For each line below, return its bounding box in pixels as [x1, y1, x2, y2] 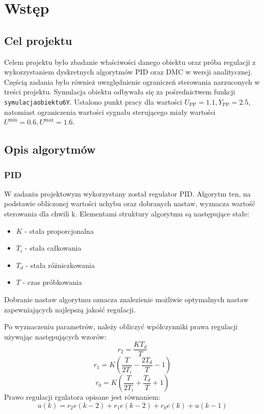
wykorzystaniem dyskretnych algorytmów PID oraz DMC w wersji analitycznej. [4, 66, 253, 77]
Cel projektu [4, 32, 72, 48]
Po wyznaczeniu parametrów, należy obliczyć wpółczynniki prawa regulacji [4, 321, 238, 332]
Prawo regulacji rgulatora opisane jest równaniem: [4, 392, 161, 402]
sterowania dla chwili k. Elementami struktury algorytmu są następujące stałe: [4, 208, 250, 218]
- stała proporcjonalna [24, 225, 94, 236]
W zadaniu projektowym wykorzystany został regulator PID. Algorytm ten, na [4, 188, 251, 199]
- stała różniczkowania [25, 259, 95, 270]
